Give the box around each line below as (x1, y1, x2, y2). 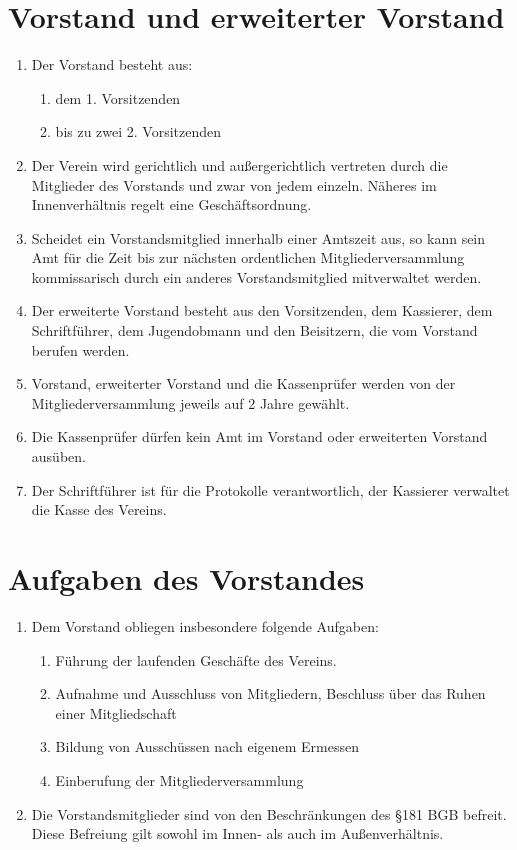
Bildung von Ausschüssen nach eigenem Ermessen (55, 736, 360, 757)
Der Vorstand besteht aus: (31, 54, 193, 75)
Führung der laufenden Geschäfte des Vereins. (55, 649, 337, 670)
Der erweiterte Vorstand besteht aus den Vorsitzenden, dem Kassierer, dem (31, 300, 493, 321)
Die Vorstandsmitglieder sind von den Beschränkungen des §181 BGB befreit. (31, 803, 507, 824)
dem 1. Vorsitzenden (55, 87, 181, 108)
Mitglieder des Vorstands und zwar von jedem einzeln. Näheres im (31, 174, 437, 195)
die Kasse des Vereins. (31, 499, 167, 520)
